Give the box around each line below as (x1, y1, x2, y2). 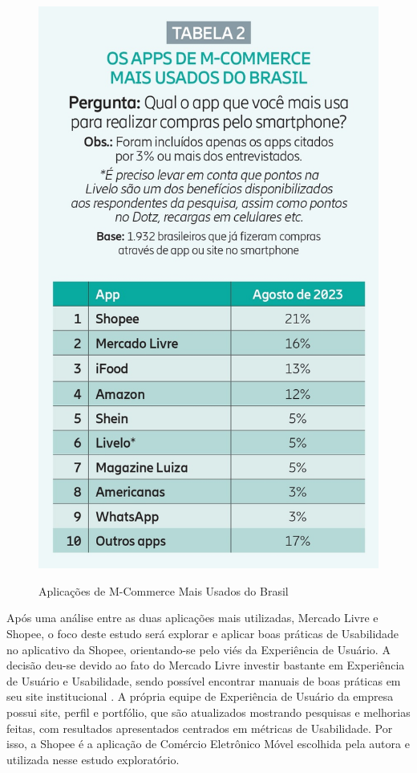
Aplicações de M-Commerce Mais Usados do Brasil (38, 582, 289, 599)
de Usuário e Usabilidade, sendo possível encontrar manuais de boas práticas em (6, 672, 401, 689)
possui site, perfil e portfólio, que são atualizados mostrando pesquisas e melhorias (6, 704, 411, 721)
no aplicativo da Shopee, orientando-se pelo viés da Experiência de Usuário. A (6, 641, 391, 657)
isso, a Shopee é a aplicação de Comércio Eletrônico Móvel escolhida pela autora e (6, 735, 410, 752)
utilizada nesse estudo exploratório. (6, 751, 180, 767)
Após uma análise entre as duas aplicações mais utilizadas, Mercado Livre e (6, 609, 379, 626)
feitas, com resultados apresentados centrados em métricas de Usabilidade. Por (6, 719, 393, 736)
